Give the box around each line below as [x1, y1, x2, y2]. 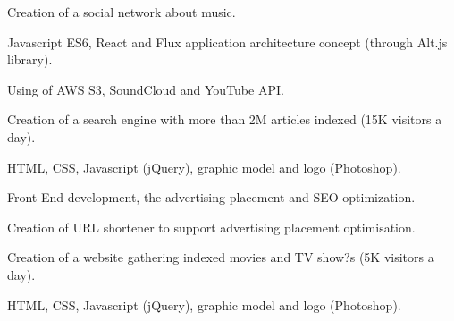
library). [7, 50, 53, 69]
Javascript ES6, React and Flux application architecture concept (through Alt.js [7, 32, 448, 51]
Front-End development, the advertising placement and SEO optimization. [7, 188, 416, 207]
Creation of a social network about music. [7, 3, 236, 21]
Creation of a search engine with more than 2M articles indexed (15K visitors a [7, 110, 442, 129]
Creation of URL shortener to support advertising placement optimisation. [7, 217, 416, 236]
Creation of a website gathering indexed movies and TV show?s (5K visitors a [7, 248, 434, 266]
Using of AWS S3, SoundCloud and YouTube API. [7, 80, 284, 98]
